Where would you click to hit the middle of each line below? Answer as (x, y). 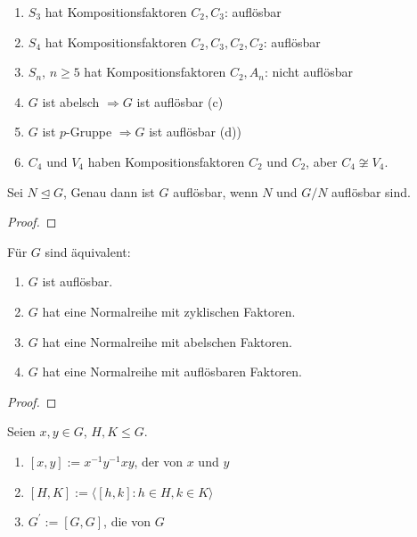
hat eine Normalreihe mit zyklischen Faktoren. (169, 311)
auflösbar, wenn (216, 191)
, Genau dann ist (109, 191)
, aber (322, 161)
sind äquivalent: (88, 251)
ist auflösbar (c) (180, 101)
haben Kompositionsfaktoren (166, 161)
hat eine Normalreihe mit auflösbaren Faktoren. (172, 372)
